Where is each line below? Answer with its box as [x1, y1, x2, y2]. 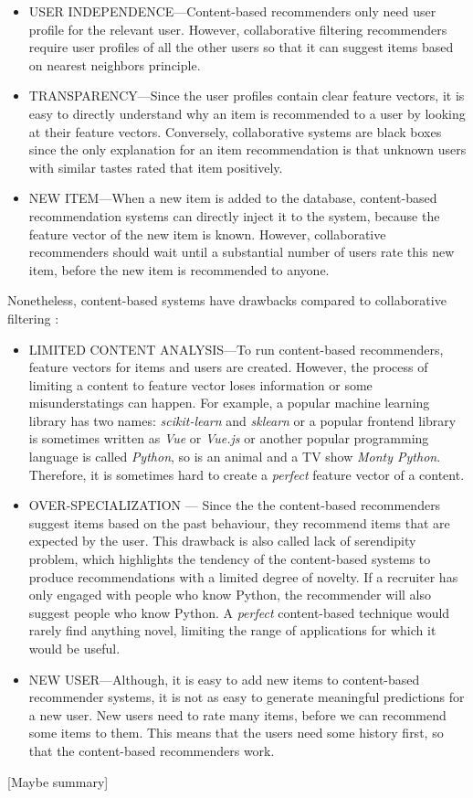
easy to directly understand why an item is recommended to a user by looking [28, 103, 466, 122]
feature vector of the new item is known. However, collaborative [28, 224, 386, 243]
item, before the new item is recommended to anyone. [28, 260, 330, 279]
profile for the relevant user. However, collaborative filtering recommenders [28, 19, 447, 38]
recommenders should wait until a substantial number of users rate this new [28, 242, 455, 261]
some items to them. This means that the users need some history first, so [28, 723, 444, 742]
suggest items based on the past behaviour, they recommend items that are [28, 513, 450, 532]
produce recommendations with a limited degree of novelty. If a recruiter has [28, 567, 458, 586]
